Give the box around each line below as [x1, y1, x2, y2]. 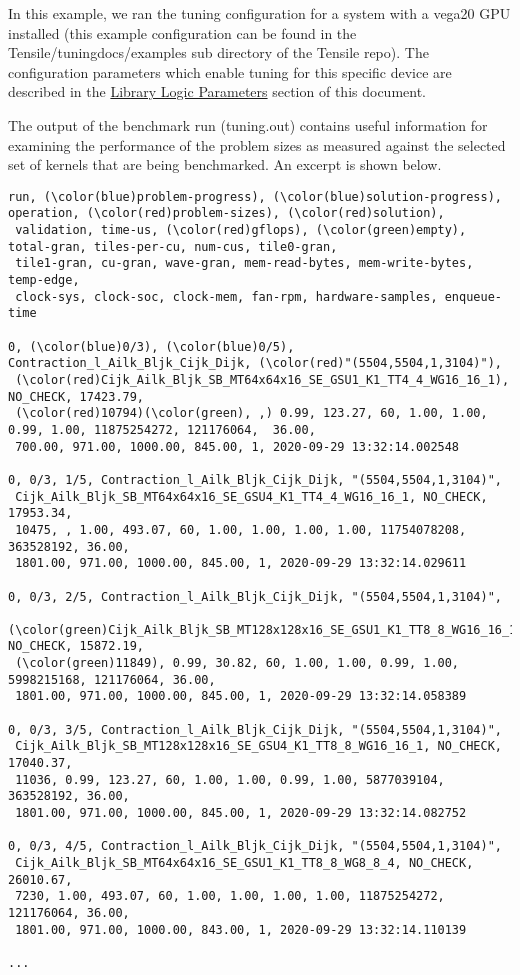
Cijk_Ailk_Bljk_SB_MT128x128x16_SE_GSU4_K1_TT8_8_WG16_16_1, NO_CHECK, [15, 739, 502, 754]
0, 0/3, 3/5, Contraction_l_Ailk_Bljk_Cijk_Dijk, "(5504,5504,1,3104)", [8, 722, 502, 737]
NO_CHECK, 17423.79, [8, 389, 145, 404]
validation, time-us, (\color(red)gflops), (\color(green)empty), [15, 223, 467, 238]
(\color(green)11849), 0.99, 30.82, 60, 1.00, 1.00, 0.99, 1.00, [15, 656, 460, 671]
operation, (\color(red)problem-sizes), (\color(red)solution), [8, 206, 445, 221]
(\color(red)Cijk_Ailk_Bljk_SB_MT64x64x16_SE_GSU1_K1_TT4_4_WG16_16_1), [15, 372, 510, 387]
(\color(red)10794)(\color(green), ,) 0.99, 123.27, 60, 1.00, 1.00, [15, 406, 488, 421]
